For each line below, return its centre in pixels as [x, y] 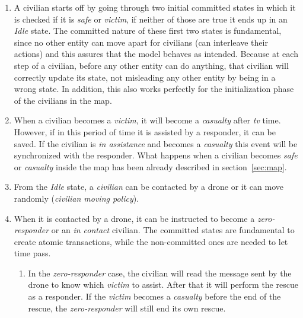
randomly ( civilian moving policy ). [76, 198]
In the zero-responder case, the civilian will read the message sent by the [160, 273]
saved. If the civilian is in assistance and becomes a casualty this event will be [156, 143]
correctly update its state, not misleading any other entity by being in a [145, 77]
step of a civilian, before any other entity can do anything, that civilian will [151, 65]
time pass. [32, 253]
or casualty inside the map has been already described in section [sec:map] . [150, 166]
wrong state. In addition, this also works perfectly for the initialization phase [154, 89]
